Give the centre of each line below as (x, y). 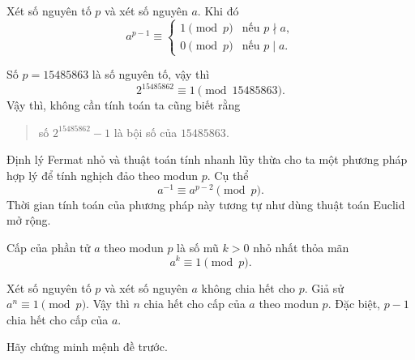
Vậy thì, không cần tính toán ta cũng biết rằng (124, 105)
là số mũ (198, 247)
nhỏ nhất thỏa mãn (301, 247)
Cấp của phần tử (49, 247)
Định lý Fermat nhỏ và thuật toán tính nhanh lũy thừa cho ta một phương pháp (207, 159)
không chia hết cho (248, 287)
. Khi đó (218, 11)
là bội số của (145, 132)
